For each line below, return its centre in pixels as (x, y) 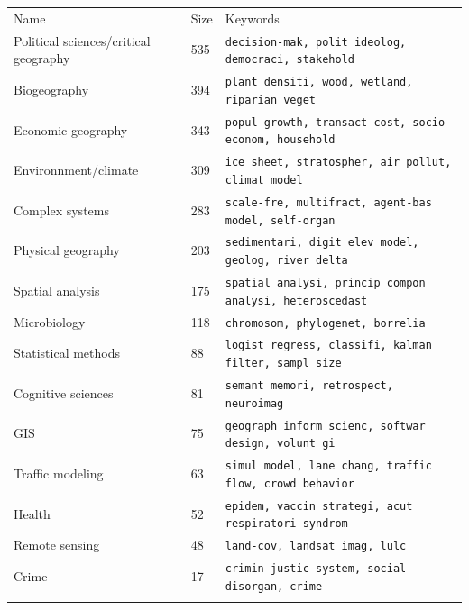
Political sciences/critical (82, 40)
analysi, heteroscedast (296, 300)
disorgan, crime (274, 586)
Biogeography (51, 90)
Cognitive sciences (64, 392)
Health (32, 513)
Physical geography (67, 250)
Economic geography (71, 129)
